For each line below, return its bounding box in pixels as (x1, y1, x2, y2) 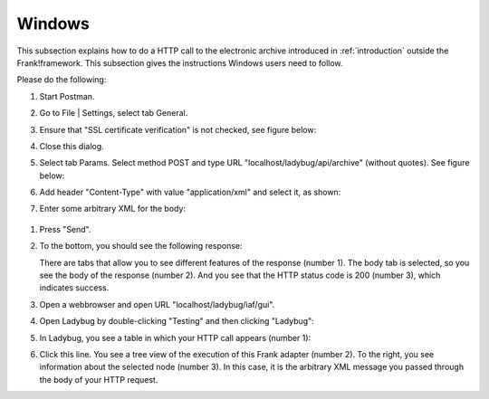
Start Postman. (39, 90, 95, 101)
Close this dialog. (39, 140, 104, 151)
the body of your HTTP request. (39, 374, 158, 385)
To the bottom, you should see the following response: (39, 241, 244, 252)
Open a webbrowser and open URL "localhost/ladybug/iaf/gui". (39, 299, 275, 309)
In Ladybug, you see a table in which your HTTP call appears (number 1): (39, 332, 312, 343)
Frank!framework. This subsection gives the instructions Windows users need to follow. (16, 57, 343, 68)
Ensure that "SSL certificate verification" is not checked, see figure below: (39, 124, 317, 135)
